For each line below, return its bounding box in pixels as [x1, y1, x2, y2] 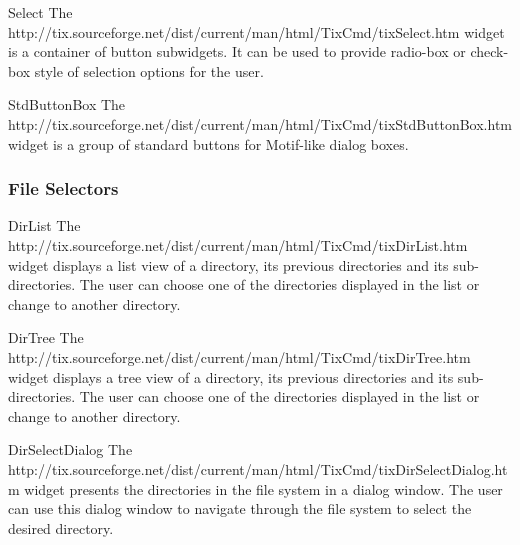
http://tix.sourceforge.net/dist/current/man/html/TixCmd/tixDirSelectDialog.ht [8, 458, 508, 479]
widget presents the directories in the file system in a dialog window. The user [24, 478, 503, 499]
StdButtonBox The [8, 94, 126, 115]
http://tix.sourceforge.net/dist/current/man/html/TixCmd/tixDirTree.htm [8, 346, 471, 367]
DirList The [8, 215, 81, 236]
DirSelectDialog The [8, 439, 133, 460]
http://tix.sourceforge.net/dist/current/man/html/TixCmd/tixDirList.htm [8, 234, 468, 255]
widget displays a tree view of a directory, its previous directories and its [8, 366, 454, 387]
